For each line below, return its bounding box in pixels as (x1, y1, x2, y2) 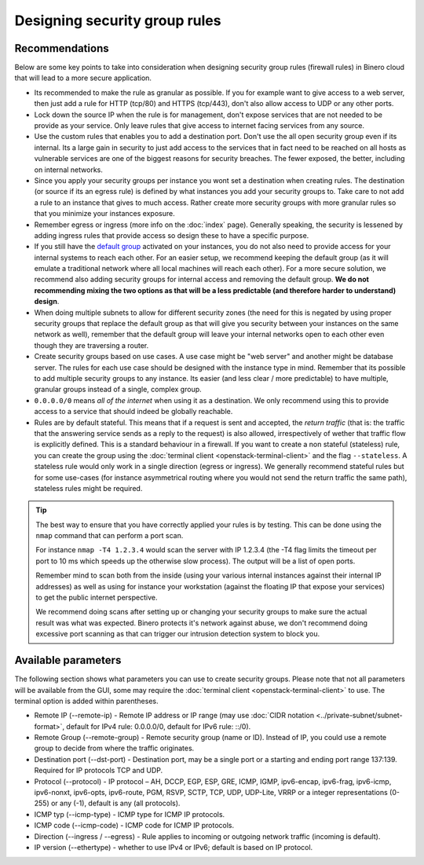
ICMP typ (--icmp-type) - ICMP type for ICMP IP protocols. (34, 809, 225, 819)
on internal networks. (34, 165, 104, 174)
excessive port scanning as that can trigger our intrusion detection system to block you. (35, 629, 320, 639)
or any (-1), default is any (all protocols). (51, 798, 181, 808)
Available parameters (14, 654, 122, 667)
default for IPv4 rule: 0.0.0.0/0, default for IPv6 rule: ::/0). (66, 721, 251, 731)
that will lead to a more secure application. (14, 73, 152, 82)
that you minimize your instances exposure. (34, 209, 176, 218)
